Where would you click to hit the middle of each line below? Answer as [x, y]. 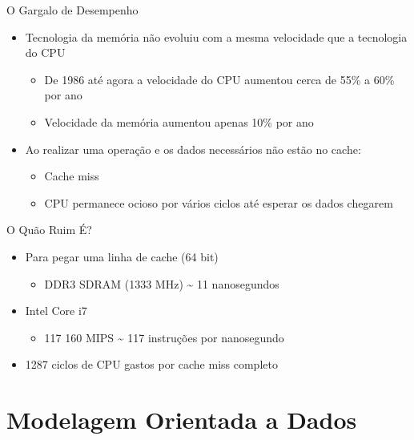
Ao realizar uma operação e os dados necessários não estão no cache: [193, 149]
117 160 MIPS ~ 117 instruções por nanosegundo [164, 337]
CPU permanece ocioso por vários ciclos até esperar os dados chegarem [219, 202]
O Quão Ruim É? [49, 230]
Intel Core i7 [56, 311]
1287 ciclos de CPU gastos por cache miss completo [151, 364]
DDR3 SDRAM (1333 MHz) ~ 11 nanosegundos [162, 283]
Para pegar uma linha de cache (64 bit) [122, 256]
